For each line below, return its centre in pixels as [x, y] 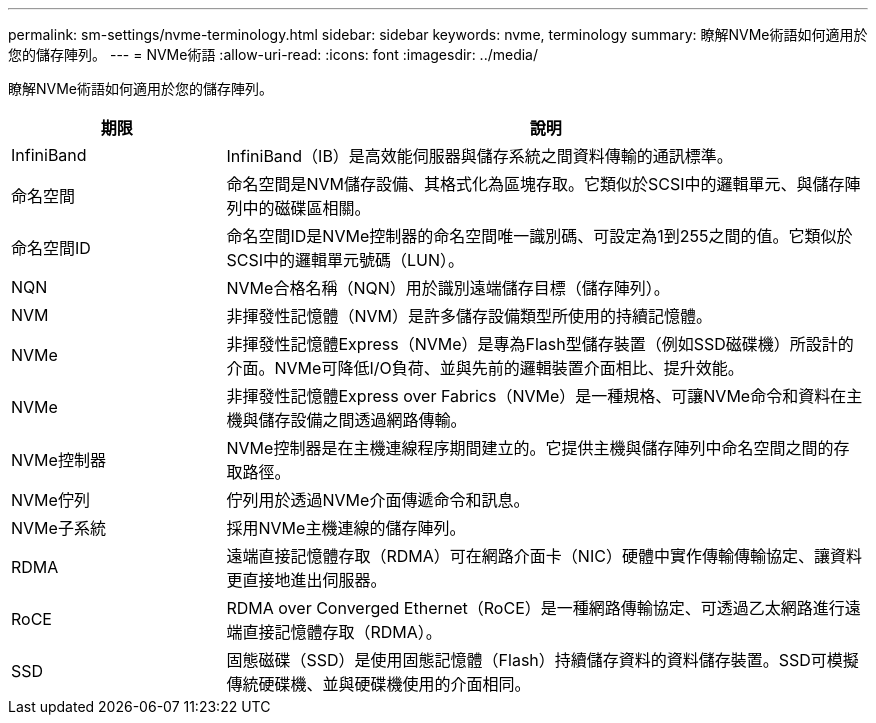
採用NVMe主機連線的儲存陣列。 [346, 528]
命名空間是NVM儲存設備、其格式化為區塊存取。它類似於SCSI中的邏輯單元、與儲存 [535, 184]
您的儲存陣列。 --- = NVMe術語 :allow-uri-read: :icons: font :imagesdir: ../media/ [273, 54]
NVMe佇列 [50, 500]
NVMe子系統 [58, 528]
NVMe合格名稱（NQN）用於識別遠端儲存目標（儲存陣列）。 [448, 288]
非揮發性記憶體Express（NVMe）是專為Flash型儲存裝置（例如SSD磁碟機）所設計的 [540, 344]
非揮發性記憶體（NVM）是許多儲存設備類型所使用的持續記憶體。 [469, 316]
